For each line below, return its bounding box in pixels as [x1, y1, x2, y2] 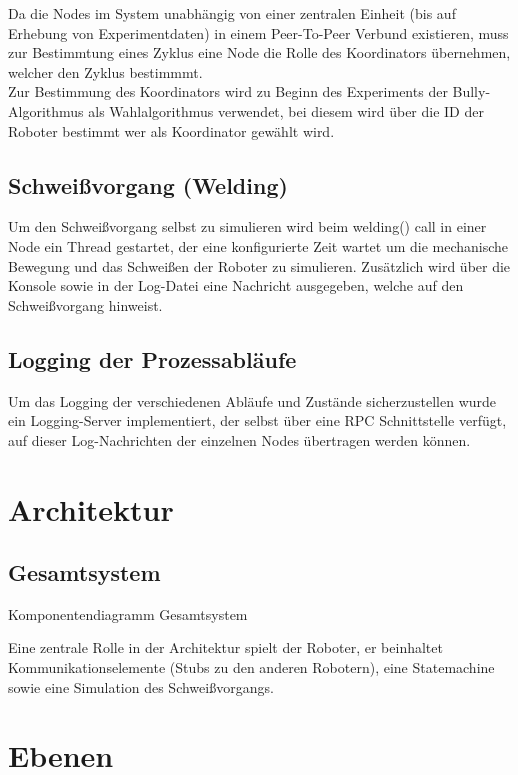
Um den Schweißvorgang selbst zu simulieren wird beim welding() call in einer [8, 216, 487, 237]
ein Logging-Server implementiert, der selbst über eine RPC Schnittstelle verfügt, [8, 410, 507, 431]
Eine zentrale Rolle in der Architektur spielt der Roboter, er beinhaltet [8, 637, 443, 658]
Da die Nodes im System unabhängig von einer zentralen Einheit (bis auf [8, 3, 456, 23]
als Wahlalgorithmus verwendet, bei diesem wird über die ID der [88, 100, 484, 121]
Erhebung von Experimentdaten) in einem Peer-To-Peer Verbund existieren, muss [8, 22, 509, 43]
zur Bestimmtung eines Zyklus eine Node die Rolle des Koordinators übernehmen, [8, 42, 511, 63]
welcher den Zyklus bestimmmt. [8, 61, 203, 82]
